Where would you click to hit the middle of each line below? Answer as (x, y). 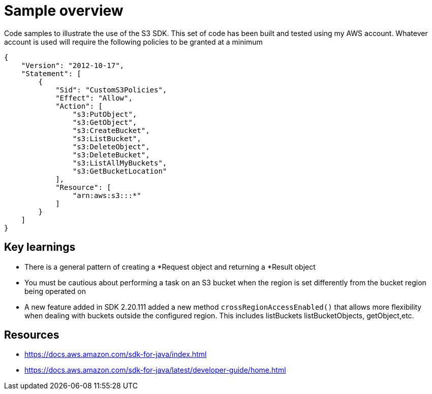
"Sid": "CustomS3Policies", (111, 90)
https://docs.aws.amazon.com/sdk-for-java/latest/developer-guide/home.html (155, 370)
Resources (32, 335)
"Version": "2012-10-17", (73, 65)
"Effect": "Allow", (94, 98)
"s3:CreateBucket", (111, 130)
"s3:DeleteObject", (111, 146)
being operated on (55, 291)
